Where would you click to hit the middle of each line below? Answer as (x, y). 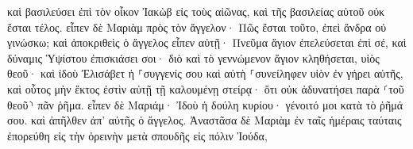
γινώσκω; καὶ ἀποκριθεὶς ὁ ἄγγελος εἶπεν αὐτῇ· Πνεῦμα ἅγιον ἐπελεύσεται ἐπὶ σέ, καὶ (207, 42)
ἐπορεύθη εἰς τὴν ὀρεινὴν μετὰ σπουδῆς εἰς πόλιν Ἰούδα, (137, 135)
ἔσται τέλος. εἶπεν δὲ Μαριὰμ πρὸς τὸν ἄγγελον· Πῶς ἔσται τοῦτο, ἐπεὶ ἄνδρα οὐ (197, 27)
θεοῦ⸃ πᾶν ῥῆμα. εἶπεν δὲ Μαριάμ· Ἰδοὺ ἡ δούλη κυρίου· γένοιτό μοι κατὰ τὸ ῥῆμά (205, 104)
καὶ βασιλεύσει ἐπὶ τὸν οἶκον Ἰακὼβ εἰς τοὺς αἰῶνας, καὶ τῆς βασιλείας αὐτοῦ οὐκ (196, 11)
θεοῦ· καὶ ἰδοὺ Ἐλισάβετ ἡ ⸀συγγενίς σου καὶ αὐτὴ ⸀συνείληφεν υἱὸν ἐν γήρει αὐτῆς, (205, 73)
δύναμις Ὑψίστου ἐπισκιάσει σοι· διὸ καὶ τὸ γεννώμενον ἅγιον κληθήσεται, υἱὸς (193, 57)
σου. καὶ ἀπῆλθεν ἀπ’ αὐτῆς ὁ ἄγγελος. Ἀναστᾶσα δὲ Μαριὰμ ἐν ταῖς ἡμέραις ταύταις (205, 120)
